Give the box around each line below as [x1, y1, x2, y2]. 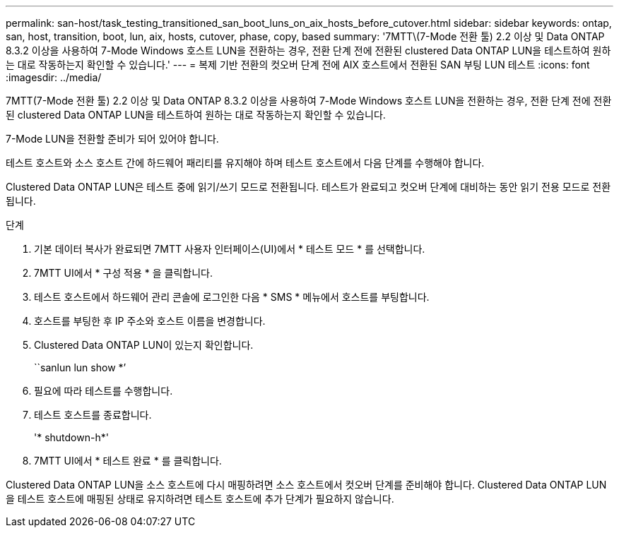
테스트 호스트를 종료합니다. [34, 409, 152, 421]
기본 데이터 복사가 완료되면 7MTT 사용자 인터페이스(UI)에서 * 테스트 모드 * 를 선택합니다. [34, 243, 425, 255]
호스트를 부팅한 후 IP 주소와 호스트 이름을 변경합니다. [34, 315, 266, 327]
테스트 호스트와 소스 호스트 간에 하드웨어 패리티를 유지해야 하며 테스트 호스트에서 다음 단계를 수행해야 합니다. [6, 157, 485, 169]
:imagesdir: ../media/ [6, 71, 102, 83]
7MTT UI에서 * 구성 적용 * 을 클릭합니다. [34, 267, 213, 279]
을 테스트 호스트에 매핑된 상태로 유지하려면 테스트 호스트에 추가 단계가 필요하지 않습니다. [6, 493, 394, 505]
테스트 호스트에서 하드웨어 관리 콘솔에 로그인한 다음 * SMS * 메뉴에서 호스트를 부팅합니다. [34, 291, 430, 303]
